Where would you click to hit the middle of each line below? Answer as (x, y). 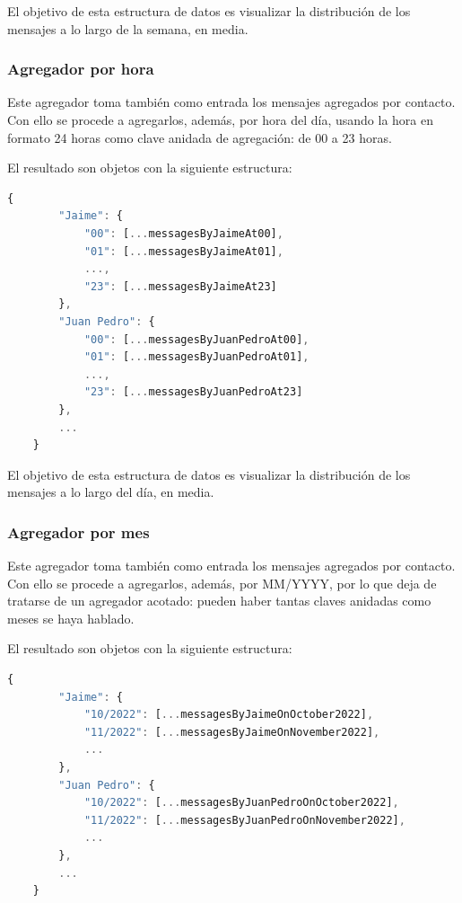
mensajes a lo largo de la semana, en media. (128, 28)
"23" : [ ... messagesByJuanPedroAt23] (193, 392)
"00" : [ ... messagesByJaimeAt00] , (183, 233)
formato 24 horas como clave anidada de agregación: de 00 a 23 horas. (200, 137)
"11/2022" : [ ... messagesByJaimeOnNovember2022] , (232, 732)
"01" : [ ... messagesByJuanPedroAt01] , (196, 357)
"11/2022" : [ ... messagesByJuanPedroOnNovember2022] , (244, 820)
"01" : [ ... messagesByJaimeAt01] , (183, 251)
